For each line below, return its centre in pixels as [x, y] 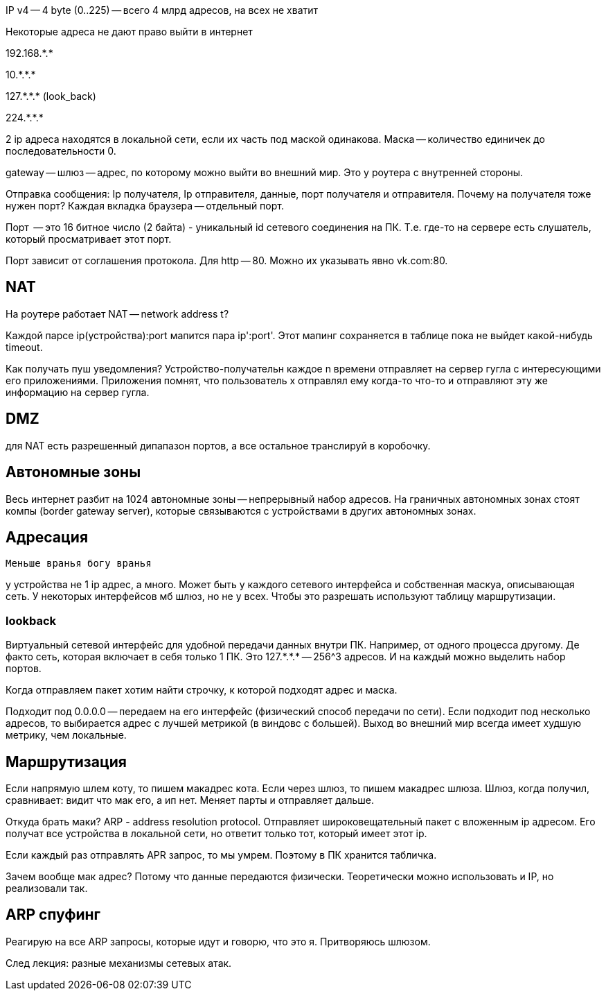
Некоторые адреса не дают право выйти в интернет [129, 32]
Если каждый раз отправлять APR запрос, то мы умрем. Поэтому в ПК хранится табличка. [221, 855]
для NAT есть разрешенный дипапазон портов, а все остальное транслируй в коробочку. [218, 445]
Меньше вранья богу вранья [79, 564]
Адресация [47, 537]
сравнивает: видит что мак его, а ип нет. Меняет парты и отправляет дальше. [190, 800]
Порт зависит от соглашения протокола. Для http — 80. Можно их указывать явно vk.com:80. [227, 260]
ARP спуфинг [53, 915]
